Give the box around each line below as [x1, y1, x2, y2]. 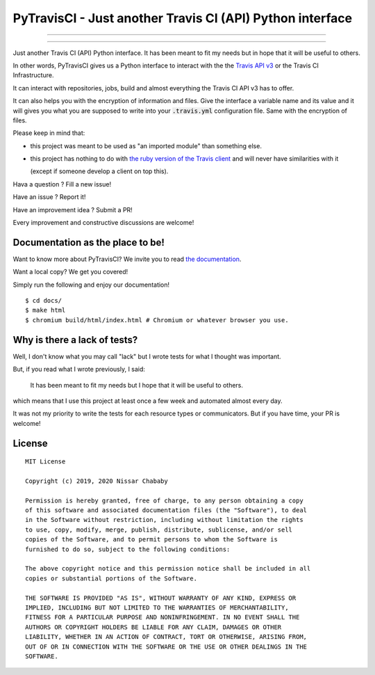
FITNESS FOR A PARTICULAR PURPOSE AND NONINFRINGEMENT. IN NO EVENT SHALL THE [25, 613, 300, 621]
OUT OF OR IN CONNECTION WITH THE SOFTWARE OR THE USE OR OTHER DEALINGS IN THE [25, 642, 308, 651]
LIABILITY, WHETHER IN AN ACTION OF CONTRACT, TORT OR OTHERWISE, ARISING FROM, [25, 633, 308, 641]
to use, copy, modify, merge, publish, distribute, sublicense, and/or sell [25, 525, 293, 534]
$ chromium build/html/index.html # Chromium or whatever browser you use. [25, 316, 289, 324]
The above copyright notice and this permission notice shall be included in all [25, 564, 311, 573]
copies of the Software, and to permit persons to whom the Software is [25, 536, 278, 543]
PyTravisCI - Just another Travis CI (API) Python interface [12, 10, 353, 26]
